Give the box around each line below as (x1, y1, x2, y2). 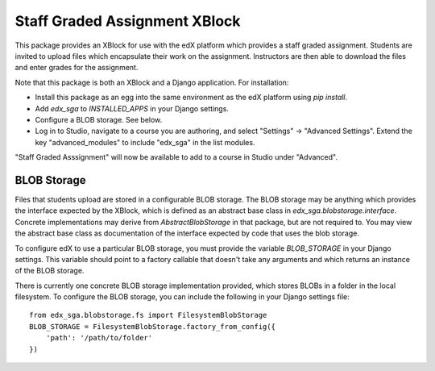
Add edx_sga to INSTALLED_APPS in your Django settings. (35, 103, 230, 113)
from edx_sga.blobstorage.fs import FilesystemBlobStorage (29, 311, 267, 320)
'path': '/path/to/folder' (45, 333, 153, 343)
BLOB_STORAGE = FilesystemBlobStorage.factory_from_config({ (29, 322, 275, 331)
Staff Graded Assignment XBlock (14, 12, 241, 30)
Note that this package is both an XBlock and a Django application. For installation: (14, 77, 289, 87)
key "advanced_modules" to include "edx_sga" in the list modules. (35, 137, 255, 147)
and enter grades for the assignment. (14, 63, 139, 73)
